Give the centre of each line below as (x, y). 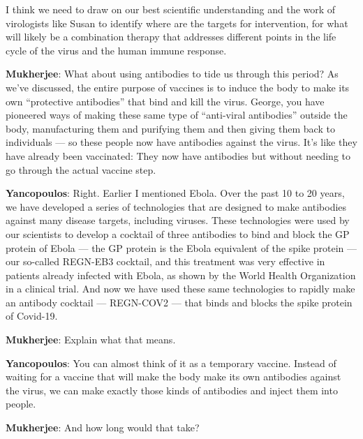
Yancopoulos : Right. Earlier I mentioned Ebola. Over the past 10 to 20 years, (175, 193)
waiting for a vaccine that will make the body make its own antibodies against (173, 377)
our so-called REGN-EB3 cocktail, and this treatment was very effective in (165, 261)
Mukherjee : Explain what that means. (91, 340)
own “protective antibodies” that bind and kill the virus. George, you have (165, 101)
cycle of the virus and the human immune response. (116, 50)
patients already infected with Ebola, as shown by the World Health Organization (181, 275)
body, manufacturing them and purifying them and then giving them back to (170, 128)
